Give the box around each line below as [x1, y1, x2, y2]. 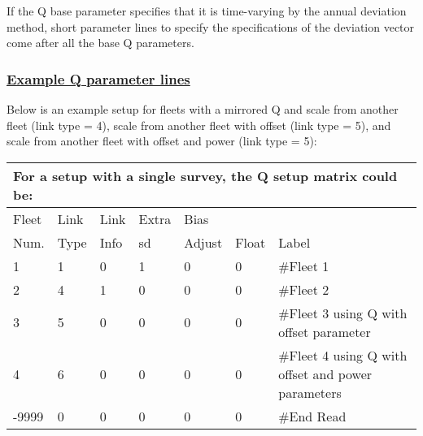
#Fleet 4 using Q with [278, 345, 408, 365]
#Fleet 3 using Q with [278, 303, 408, 322]
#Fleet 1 [278, 256, 329, 275]
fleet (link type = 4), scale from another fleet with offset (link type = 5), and [7, 116, 391, 133]
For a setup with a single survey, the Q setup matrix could [13, 166, 398, 185]
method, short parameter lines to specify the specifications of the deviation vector [7, 18, 415, 35]
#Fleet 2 [278, 279, 329, 299]
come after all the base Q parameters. [7, 34, 194, 51]
